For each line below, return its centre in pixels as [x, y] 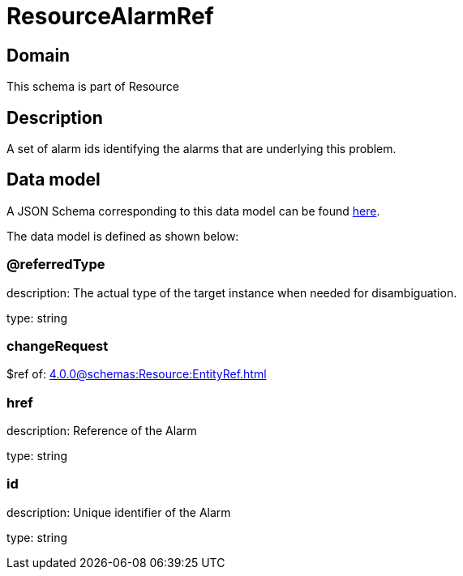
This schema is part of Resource [93, 87]
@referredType [56, 265]
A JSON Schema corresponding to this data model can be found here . [193, 211]
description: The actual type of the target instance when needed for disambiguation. [232, 292]
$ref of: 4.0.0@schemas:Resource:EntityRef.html [137, 374]
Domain [39, 55]
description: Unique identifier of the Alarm [119, 512]
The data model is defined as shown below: [123, 236]
